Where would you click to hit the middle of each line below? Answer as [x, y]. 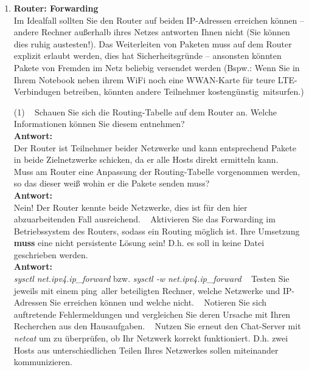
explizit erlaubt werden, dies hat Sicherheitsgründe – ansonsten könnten [148, 56]
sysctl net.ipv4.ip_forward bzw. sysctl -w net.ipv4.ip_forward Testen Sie [151, 279]
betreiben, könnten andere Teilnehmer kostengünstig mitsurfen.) [184, 91]
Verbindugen [37, 91]
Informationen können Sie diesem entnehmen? [99, 124]
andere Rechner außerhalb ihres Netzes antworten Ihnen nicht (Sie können [152, 32]
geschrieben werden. [51, 254]
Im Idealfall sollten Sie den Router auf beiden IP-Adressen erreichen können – [159, 20]
